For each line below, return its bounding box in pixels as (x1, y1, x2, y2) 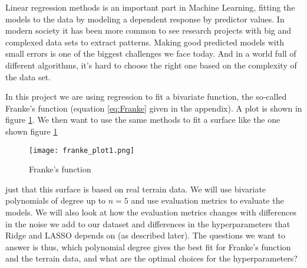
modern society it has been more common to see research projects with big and (5, 24, 292, 37)
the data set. (5, 70, 51, 83)
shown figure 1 (5, 125, 58, 137)
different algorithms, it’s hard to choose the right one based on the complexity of (5, 58, 297, 71)
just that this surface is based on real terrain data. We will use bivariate (5, 182, 266, 195)
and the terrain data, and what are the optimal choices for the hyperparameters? (5, 252, 298, 264)
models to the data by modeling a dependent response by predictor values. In (5, 12, 285, 25)
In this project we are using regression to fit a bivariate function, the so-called (5, 90, 287, 103)
